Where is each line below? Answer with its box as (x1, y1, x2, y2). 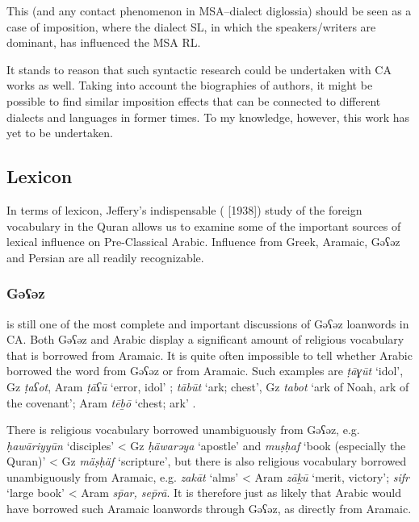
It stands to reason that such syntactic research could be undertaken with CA (6, 61, 392, 77)
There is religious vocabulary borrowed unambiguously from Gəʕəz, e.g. (6, 421, 360, 438)
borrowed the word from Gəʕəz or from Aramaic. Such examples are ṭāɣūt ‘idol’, (6, 362, 404, 379)
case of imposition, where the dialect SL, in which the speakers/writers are (6, 18, 376, 35)
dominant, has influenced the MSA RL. (6, 34, 201, 51)
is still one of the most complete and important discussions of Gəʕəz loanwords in (6, 315, 409, 332)
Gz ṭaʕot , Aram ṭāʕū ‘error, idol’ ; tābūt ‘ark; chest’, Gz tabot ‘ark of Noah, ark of (6, 378, 409, 395)
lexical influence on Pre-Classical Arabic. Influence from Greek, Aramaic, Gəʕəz (6, 233, 400, 250)
